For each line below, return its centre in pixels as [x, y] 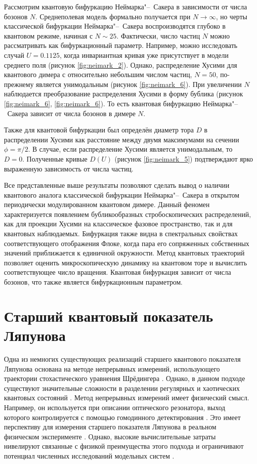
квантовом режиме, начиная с [48, 35]
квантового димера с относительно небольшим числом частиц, [98, 74]
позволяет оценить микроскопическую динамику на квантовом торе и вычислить [126, 262]
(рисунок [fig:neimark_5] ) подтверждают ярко [184, 158]
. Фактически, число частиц [158, 35]
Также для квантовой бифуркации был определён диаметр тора [99, 130]
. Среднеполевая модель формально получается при [113, 16]
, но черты [232, 16]
